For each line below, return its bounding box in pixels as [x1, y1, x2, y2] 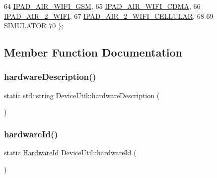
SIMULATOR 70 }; [4, 20, 64, 31]
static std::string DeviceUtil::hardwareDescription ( [4, 90, 160, 100]
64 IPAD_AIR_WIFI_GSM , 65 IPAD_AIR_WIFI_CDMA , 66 [4, 1, 201, 11]
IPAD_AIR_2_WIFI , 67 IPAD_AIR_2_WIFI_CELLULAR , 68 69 [4, 10, 214, 21]
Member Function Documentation [4, 45, 183, 60]
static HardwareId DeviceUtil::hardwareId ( [4, 147, 137, 158]
